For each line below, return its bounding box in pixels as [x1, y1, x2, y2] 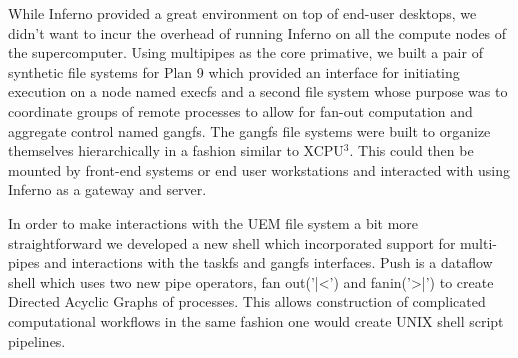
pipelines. [8, 330, 66, 351]
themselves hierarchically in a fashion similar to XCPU [8, 140, 344, 161]
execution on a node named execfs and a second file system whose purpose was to [8, 81, 508, 102]
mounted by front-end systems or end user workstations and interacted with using [8, 159, 511, 180]
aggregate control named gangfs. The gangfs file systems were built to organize [8, 120, 491, 141]
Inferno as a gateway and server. [8, 179, 207, 200]
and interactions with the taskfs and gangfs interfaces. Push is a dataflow [44, 252, 493, 273]
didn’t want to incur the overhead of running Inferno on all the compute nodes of [8, 22, 507, 43]
